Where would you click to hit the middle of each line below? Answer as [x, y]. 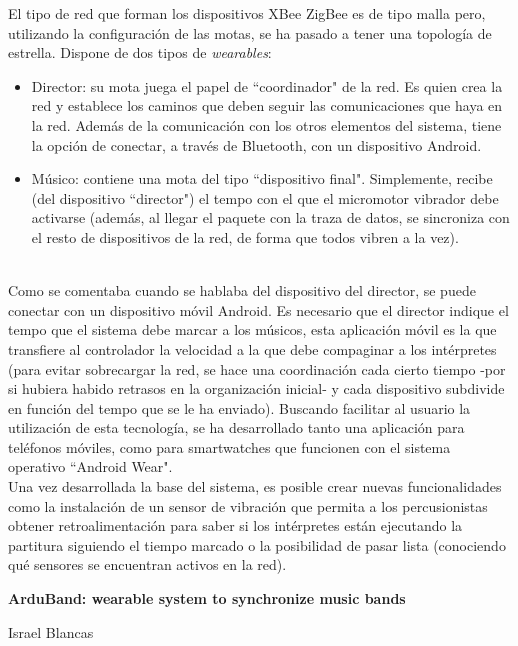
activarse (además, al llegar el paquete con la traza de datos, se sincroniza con [270, 217]
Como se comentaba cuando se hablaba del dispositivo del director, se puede [242, 290]
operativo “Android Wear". [90, 466]
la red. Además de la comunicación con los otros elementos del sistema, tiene [266, 124]
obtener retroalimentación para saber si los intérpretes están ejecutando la [235, 525]
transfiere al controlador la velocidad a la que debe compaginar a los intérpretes [252, 348]
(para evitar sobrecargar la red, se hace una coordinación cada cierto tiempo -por [257, 368]
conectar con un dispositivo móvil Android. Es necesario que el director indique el [258, 309]
